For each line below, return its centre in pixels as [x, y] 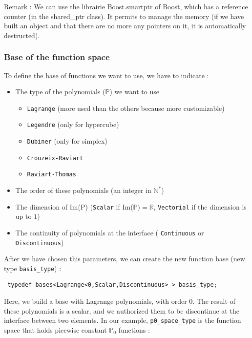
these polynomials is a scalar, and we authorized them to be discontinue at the [122, 310]
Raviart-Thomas [52, 175]
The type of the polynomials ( [60, 92]
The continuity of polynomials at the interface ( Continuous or [110, 232]
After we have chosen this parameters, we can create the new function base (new [125, 259]
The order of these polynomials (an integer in [83, 190]
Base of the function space [57, 57]
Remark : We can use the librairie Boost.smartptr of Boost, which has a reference [126, 6]
